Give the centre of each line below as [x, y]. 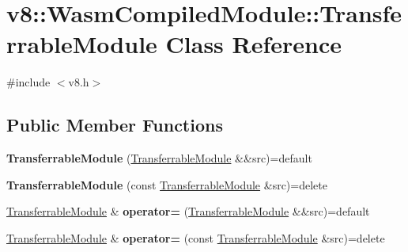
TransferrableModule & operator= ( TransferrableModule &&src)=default [188, 211]
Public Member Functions [115, 125]
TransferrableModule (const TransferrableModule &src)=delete [167, 184]
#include [28, 82]
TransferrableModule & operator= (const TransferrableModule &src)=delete [196, 237]
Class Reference [254, 44]
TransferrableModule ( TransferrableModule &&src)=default [159, 158]
